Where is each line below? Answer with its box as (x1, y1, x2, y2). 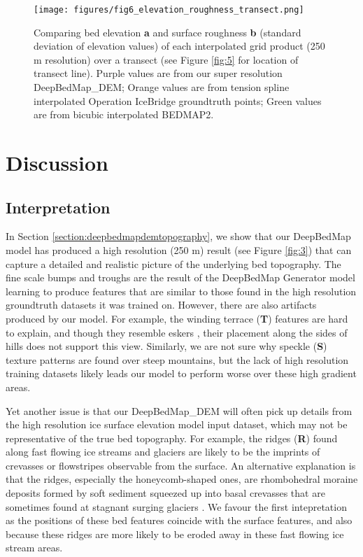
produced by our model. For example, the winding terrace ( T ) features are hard (6, 311, 348, 325)
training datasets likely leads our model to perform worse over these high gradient (6, 366, 357, 381)
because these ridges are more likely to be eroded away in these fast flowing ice (6, 526, 344, 541)
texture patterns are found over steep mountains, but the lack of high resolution (6, 352, 349, 367)
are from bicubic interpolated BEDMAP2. (34, 107, 214, 122)
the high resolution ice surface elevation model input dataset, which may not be (6, 417, 348, 432)
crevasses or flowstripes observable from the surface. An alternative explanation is (6, 458, 356, 472)
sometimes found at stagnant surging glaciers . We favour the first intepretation (6, 499, 347, 514)
